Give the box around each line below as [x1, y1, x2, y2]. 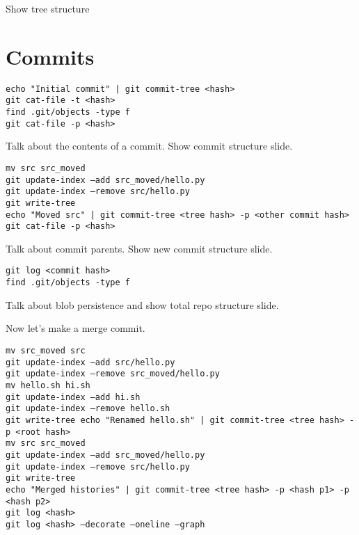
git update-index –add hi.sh [6, 392, 141, 402]
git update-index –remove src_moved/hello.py [6, 369, 220, 379]
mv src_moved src [6, 345, 86, 356]
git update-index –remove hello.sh [6, 404, 170, 414]
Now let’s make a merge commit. [6, 321, 145, 335]
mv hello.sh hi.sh [6, 380, 90, 390]
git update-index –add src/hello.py [6, 357, 175, 367]
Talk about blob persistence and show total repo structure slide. [6, 297, 279, 312]
